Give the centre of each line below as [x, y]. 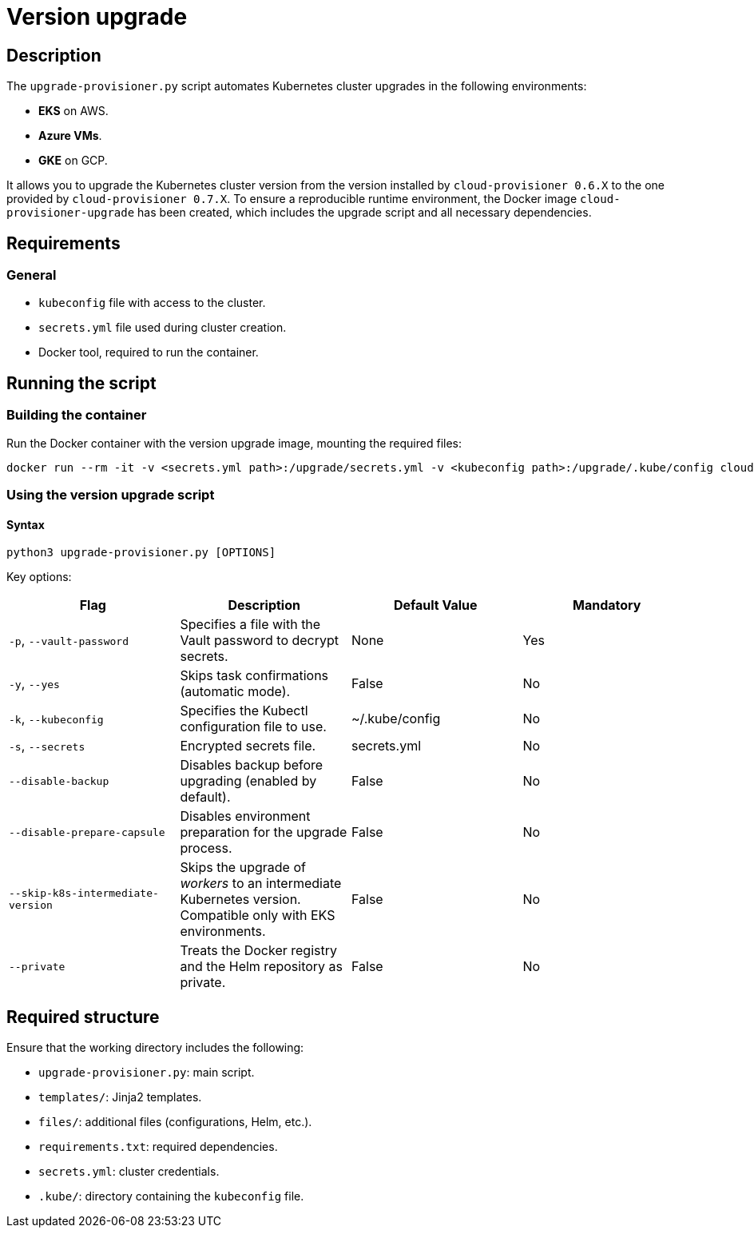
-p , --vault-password [69, 641]
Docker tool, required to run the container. [149, 352]
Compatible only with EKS [258, 916]
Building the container [77, 415]
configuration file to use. [253, 727]
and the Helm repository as [262, 967]
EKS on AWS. [73, 111]
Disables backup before [252, 765]
